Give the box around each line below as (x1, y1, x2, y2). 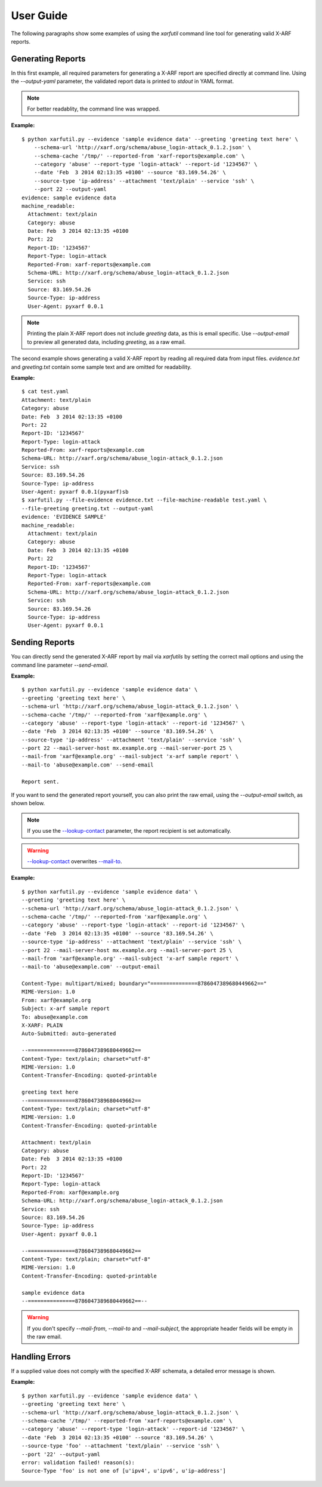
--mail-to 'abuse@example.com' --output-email (21, 963, 160, 970)
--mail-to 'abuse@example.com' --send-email (21, 761, 154, 768)
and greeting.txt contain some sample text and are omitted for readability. (11, 363, 192, 370)
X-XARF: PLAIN (21, 1022, 63, 1029)
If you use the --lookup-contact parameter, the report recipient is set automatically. (27, 827, 232, 835)
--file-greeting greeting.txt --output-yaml (21, 505, 154, 512)
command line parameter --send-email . (11, 661, 109, 669)
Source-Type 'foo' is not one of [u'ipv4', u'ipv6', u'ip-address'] (21, 1467, 226, 1474)
